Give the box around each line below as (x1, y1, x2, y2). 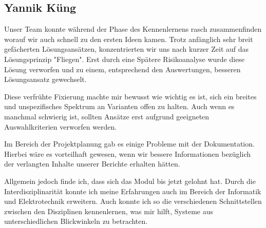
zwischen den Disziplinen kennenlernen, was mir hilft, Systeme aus (4, 205, 214, 216)
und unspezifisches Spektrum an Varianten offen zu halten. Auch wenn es (4, 101, 235, 112)
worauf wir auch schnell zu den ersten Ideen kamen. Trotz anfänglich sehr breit (4, 33, 253, 44)
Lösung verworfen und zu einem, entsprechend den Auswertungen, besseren (4, 64, 241, 74)
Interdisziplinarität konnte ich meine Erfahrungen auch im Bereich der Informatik (4, 185, 261, 196)
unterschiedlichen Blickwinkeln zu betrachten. (4, 216, 148, 226)
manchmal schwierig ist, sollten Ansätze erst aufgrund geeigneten (4, 111, 210, 121)
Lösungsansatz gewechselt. (4, 74, 87, 85)
